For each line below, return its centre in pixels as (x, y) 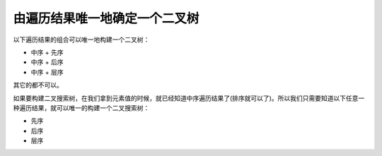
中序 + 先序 (47, 52)
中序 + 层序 (47, 72)
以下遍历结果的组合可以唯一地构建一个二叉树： (81, 40)
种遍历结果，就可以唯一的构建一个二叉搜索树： (81, 108)
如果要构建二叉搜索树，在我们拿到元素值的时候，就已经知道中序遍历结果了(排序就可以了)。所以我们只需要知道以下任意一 (189, 98)
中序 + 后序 (47, 62)
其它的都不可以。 (38, 85)
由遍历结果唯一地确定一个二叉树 (106, 18)
